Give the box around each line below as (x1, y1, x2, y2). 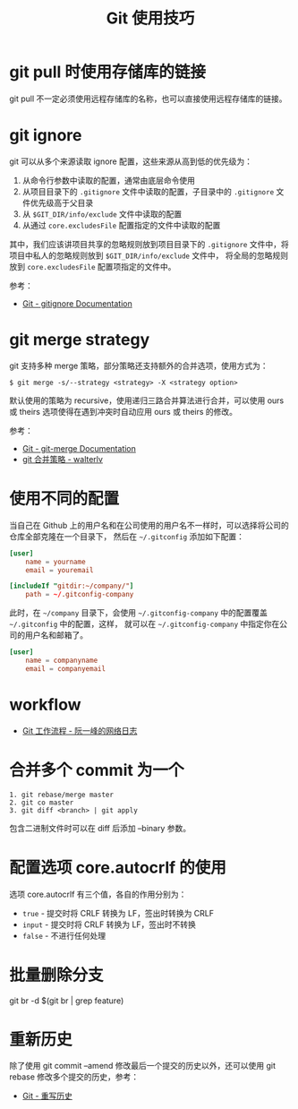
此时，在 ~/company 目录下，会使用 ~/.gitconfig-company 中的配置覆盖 (9, 607, 268, 618)
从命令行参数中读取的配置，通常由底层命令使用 (21, 175, 195, 185)
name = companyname (25, 656, 98, 665)
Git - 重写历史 (21, 1090, 73, 1102)
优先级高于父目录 (30, 197, 94, 208)
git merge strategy (9, 330, 150, 350)
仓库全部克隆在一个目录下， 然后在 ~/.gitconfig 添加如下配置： (9, 530, 244, 542)
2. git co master (9, 798, 74, 807)
